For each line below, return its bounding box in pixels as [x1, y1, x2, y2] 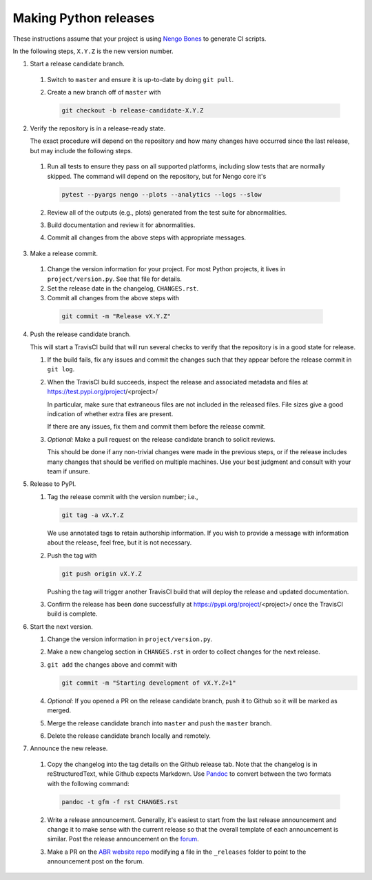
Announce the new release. [30, 744, 108, 752]
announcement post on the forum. [47, 857, 145, 866]
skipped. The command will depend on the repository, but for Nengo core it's [47, 172, 267, 180]
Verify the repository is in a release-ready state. [30, 124, 165, 133]
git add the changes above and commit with [47, 660, 178, 669]
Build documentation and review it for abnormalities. [47, 221, 196, 229]
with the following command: [47, 779, 130, 788]
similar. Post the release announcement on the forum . [47, 835, 199, 843]
